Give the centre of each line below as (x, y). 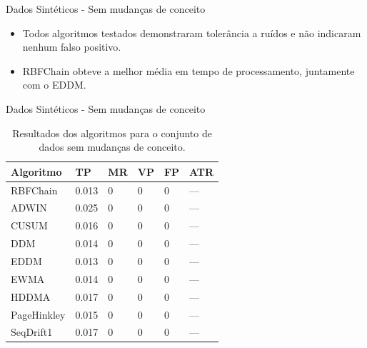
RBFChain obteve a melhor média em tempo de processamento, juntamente (188, 70)
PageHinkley (38, 314)
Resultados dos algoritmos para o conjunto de (112, 133)
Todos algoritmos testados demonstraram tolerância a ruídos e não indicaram (192, 33)
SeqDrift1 (32, 332)
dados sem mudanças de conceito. (112, 147)
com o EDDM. (54, 85)
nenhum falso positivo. (72, 47)
